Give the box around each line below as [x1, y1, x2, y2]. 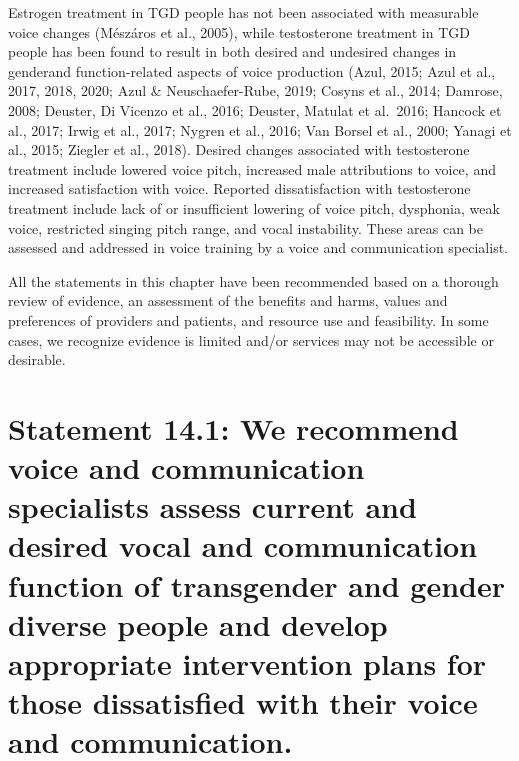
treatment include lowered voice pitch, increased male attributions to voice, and [8, 158, 496, 179]
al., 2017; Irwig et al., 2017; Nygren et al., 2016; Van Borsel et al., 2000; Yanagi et [8, 119, 512, 140]
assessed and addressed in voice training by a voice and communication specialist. [8, 237, 508, 258]
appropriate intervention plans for [8, 643, 487, 683]
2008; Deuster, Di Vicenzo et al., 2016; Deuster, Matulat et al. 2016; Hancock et [8, 99, 502, 120]
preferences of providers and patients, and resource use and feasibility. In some [8, 309, 489, 330]
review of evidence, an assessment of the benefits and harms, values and [8, 290, 448, 311]
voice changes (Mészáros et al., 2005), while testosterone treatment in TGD [8, 21, 470, 42]
